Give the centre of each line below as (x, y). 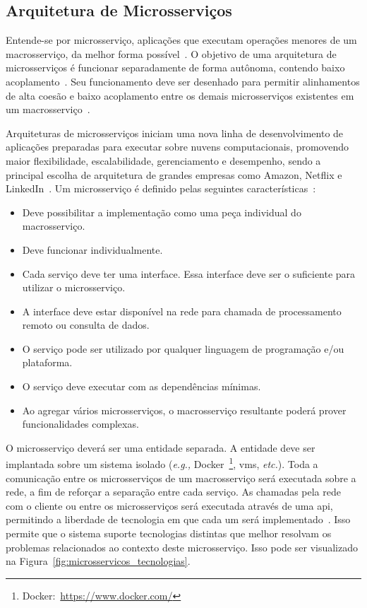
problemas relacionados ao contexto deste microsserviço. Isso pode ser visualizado (182, 547)
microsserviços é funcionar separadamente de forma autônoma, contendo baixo (175, 68)
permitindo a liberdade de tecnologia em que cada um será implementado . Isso (178, 519)
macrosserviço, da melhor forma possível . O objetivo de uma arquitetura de (171, 53)
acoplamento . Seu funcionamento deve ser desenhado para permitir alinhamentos (183, 81)
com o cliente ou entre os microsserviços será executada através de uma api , (169, 505)
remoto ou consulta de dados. (86, 325)
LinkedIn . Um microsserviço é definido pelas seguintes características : (161, 188)
